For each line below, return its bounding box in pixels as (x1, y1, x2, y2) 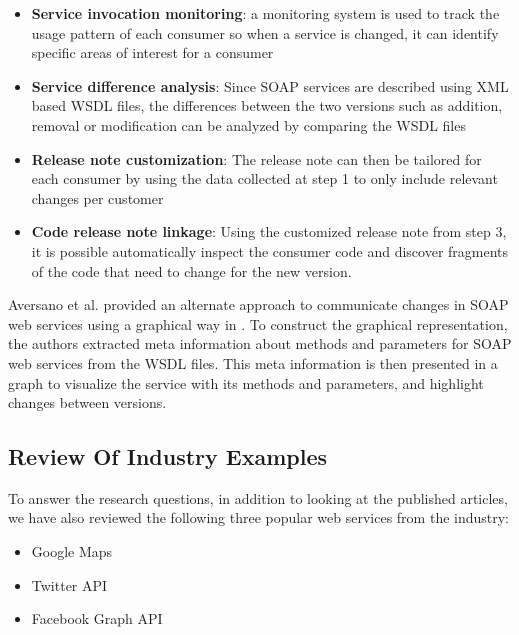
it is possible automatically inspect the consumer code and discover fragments (31, 240, 509, 261)
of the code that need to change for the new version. (31, 260, 352, 281)
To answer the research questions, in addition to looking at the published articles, (8, 487, 508, 508)
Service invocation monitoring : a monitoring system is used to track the (31, 3, 500, 23)
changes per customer (31, 187, 164, 208)
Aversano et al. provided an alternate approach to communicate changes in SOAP (8, 294, 509, 315)
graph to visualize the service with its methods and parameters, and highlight (8, 372, 484, 393)
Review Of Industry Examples (8, 441, 328, 472)
